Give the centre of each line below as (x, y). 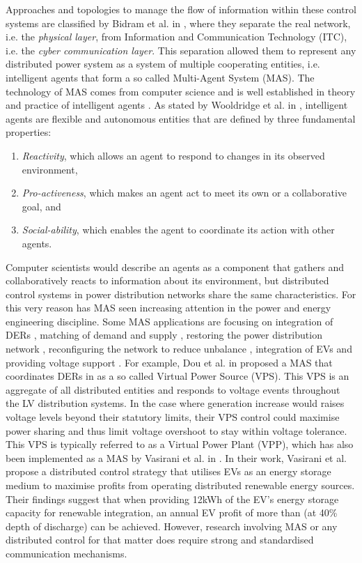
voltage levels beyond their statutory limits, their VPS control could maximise (173, 417)
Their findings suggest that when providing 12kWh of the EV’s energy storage (172, 499)
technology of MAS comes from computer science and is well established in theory (181, 91)
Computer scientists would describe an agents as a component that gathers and (175, 267)
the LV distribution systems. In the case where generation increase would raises (175, 403)
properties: (29, 132)
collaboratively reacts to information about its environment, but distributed (167, 280)
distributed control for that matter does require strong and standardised (160, 540)
